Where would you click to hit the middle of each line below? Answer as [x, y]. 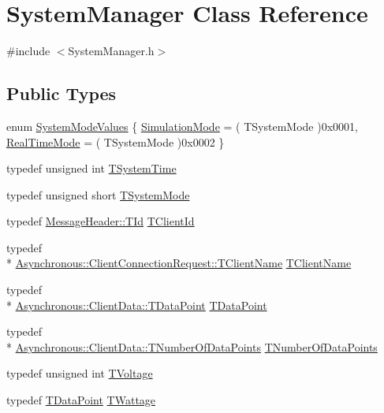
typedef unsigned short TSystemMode [98, 194]
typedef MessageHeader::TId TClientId [101, 221]
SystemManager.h [111, 51]
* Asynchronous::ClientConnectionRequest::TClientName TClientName [179, 263]
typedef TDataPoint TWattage [81, 400]
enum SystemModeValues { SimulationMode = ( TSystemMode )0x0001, [182, 126]
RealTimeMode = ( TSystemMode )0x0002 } [116, 141]
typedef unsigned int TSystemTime [91, 168]
